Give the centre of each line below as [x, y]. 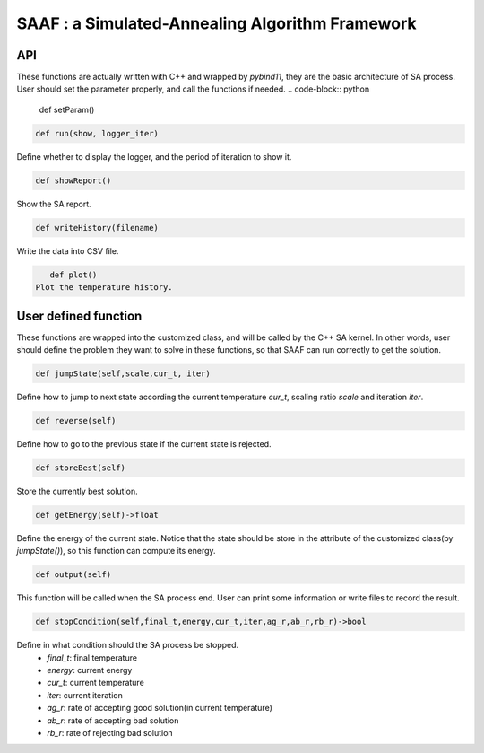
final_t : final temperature [92, 657]
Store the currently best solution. [77, 491]
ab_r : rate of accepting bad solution [113, 720]
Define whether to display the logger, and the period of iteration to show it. [154, 156]
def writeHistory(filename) [97, 228]
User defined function [79, 315]
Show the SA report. [54, 204]
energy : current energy [90, 670]
